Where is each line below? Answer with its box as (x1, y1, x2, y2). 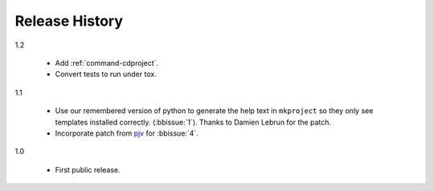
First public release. (55, 165, 121, 174)
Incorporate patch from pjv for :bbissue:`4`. (55, 128, 199, 138)
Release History (14, 12, 124, 30)
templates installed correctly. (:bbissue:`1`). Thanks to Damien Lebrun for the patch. (55, 117, 332, 127)
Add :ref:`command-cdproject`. (55, 58, 159, 67)
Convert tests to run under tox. (55, 69, 157, 79)
